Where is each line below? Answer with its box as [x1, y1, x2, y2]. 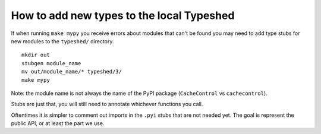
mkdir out [21, 52, 50, 59]
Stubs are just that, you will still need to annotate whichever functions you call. [11, 101, 203, 108]
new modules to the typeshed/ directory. [11, 37, 114, 44]
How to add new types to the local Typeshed [11, 9, 235, 22]
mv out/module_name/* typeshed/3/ [21, 68, 122, 75]
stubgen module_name [21, 60, 81, 66]
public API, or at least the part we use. [11, 120, 105, 127]
